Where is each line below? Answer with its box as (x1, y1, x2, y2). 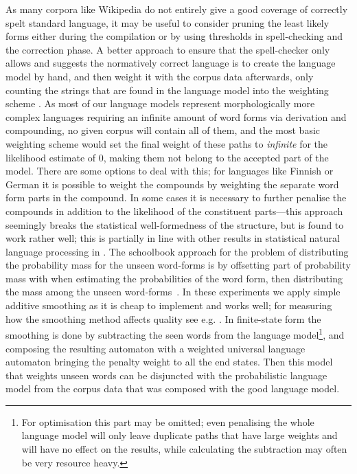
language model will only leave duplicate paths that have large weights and (21, 428, 338, 442)
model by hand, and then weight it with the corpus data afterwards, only (5, 69, 314, 83)
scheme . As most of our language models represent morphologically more (5, 96, 315, 111)
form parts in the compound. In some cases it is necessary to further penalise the (5, 190, 347, 205)
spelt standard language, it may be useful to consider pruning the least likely (5, 15, 330, 30)
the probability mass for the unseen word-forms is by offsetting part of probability (5, 258, 351, 272)
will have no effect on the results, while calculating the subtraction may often (21, 442, 347, 456)
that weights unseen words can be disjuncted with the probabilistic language (5, 368, 327, 382)
